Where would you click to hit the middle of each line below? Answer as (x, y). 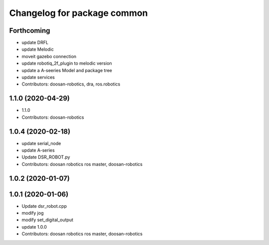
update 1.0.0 (34, 227)
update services (38, 78)
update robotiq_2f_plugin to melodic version (67, 63)
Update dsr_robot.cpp (44, 206)
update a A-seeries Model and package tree (67, 70)
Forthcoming (30, 31)
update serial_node (41, 143)
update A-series (38, 150)
